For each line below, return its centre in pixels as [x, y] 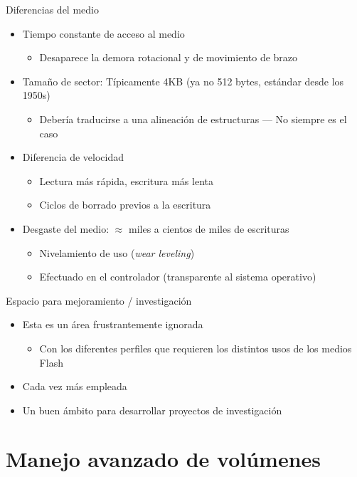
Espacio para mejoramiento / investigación [99, 300]
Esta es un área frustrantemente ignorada [113, 324]
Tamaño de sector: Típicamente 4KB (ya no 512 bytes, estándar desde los [183, 81]
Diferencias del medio [52, 9]
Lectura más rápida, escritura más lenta [126, 180]
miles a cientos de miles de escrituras [209, 228]
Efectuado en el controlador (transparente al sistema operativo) [178, 277]
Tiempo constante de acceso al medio [103, 33]
